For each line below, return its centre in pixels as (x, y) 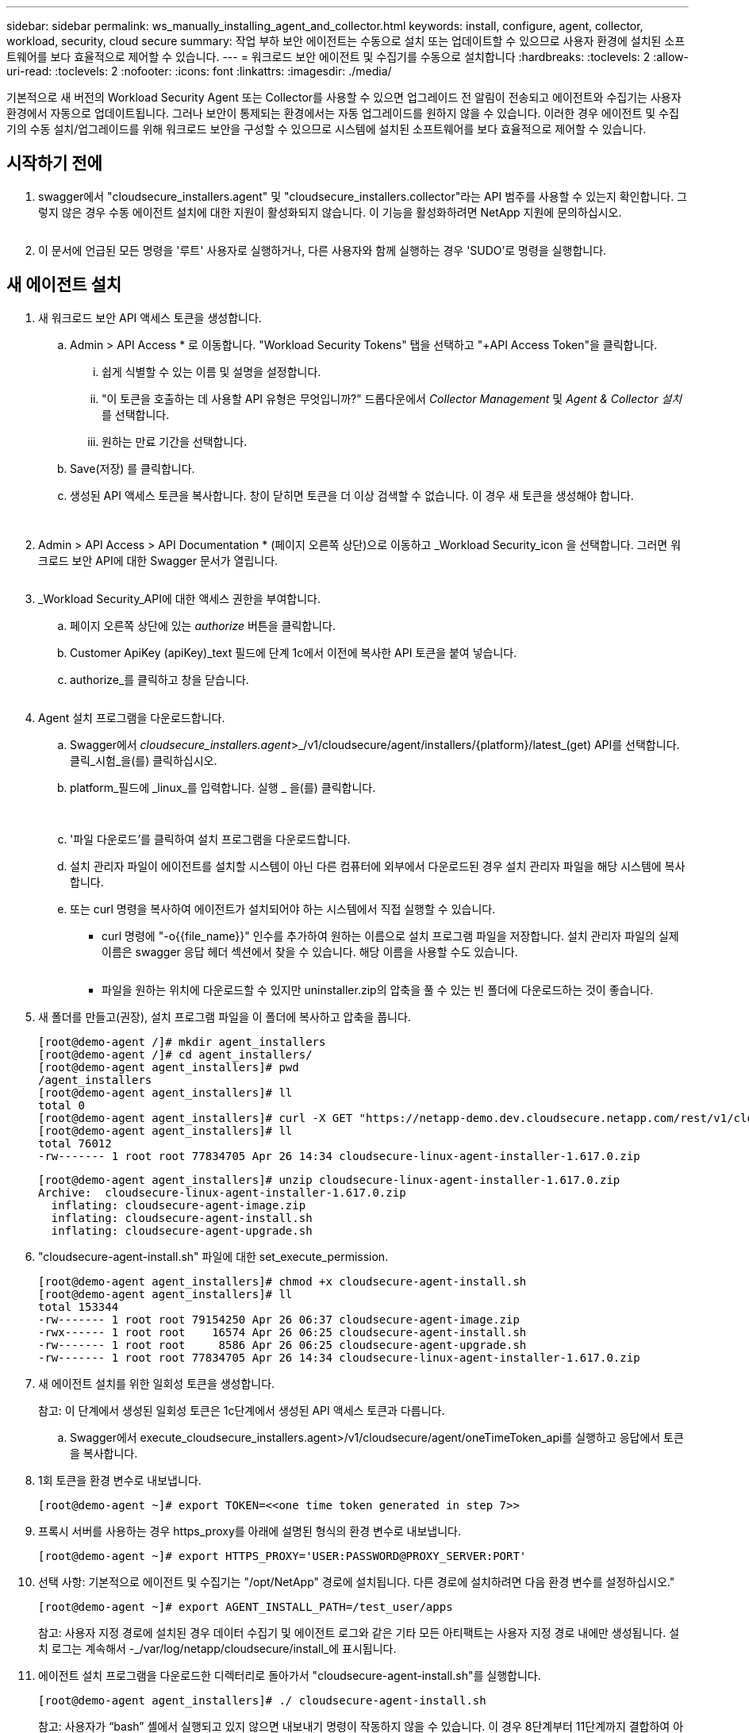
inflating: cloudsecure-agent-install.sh (182, 1218)
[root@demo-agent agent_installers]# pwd (169, 1067)
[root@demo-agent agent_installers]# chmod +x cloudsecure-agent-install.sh (282, 1281)
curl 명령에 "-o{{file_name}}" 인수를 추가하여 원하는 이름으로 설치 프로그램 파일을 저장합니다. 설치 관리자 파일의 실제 (390, 936)
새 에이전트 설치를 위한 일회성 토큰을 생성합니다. (157, 1383)
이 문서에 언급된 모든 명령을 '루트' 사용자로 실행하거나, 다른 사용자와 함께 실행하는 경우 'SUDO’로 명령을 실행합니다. (323, 250)
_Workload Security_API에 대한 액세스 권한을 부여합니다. (180, 598)
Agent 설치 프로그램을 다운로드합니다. (132, 717)
